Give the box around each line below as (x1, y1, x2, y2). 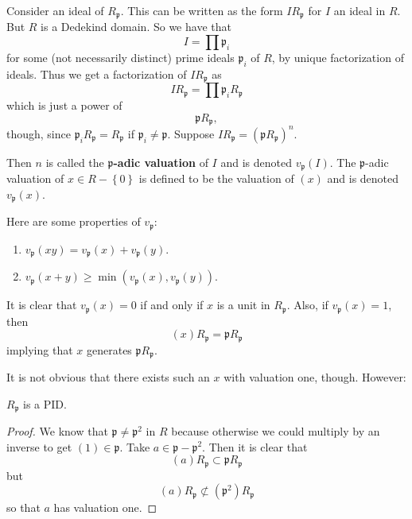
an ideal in (333, 2, 386, 18)
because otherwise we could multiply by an (171, 423, 380, 440)
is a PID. (22, 395, 67, 412)
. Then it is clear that (202, 438, 308, 455)
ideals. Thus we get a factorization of (6, 65, 187, 82)
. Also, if (286, 296, 328, 313)
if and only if (140, 296, 204, 313)
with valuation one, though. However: (223, 369, 406, 385)
